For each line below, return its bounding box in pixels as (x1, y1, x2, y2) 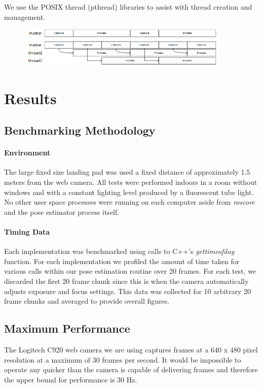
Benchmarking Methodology (4, 122, 156, 138)
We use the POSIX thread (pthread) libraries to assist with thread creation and (4, 2, 252, 12)
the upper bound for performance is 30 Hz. (4, 374, 137, 384)
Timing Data (4, 226, 50, 237)
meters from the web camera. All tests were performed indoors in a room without (4, 177, 257, 187)
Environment (4, 147, 51, 158)
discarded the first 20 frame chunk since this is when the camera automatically (4, 275, 249, 286)
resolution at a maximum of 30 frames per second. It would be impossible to (4, 354, 241, 365)
